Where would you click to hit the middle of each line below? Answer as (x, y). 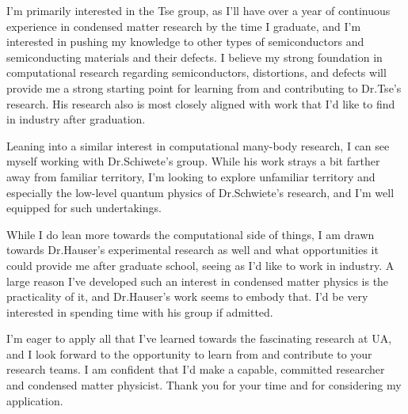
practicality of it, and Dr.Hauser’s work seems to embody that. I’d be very (187, 296)
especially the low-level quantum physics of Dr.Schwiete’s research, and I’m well (200, 192)
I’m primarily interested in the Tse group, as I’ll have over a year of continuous (198, 10)
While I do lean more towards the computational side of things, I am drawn (191, 234)
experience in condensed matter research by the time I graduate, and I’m (184, 26)
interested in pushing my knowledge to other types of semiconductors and (185, 42)
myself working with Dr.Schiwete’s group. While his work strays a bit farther (193, 161)
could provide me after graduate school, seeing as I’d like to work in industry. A (200, 265)
